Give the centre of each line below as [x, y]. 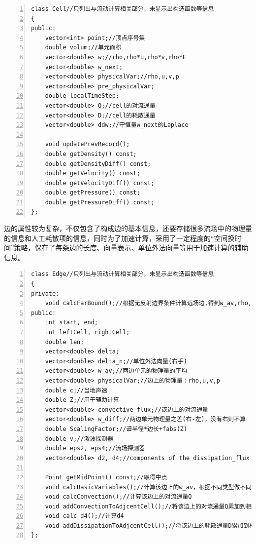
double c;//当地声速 [76, 390]
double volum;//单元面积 [83, 48]
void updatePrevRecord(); [87, 144]
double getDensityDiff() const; [98, 164]
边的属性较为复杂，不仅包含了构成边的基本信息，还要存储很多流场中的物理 [125, 228]
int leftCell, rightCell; [87, 332]
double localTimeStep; [82, 96]
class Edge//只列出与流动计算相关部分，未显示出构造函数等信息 [123, 274]
